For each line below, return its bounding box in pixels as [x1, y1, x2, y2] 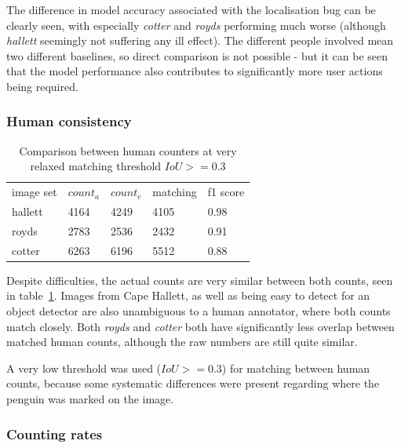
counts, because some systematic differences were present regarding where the [6, 375, 380, 392]
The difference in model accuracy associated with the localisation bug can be [6, 2, 376, 17]
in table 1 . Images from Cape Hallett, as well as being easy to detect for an [6, 287, 370, 304]
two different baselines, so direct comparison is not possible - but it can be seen [6, 47, 388, 64]
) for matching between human [221, 359, 370, 376]
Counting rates [6, 424, 103, 443]
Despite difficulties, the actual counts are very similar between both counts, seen [6, 271, 393, 288]
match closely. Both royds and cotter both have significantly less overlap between [6, 318, 395, 334]
